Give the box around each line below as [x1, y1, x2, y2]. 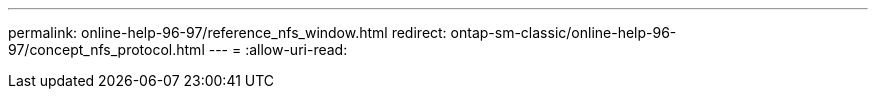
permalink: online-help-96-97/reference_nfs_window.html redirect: [8, 24, 447, 41]
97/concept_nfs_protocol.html [8, 41, 205, 58]
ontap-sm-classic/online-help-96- [450, 24, 677, 41]
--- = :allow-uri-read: [208, 41, 348, 58]
